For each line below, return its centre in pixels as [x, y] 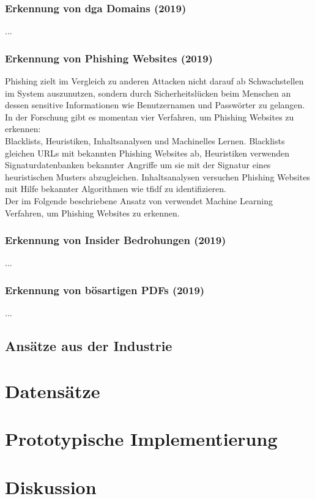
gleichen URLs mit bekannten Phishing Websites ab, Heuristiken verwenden [147, 153]
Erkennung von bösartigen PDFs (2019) [105, 290]
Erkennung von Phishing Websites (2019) [109, 58]
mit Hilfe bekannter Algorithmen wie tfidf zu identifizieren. [116, 189]
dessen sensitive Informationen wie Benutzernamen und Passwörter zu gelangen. [155, 105]
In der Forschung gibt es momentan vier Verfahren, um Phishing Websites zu [150, 116]
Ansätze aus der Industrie [89, 346]
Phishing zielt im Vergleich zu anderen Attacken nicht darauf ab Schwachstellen [154, 81]
